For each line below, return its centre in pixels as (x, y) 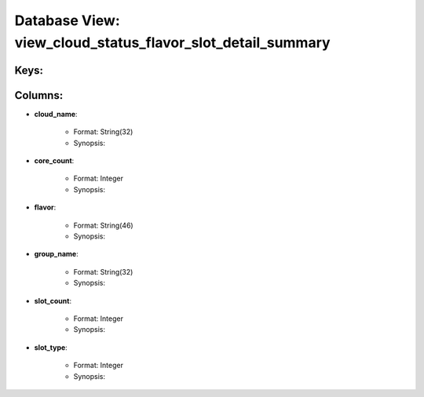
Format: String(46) (103, 225)
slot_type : (51, 347)
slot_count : (53, 300)
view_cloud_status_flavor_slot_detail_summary (172, 42)
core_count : (54, 161)
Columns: (39, 95)
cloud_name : (56, 114)
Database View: (68, 20)
